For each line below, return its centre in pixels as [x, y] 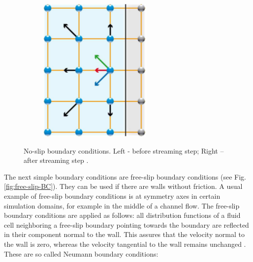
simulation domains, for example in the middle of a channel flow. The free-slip [122, 205]
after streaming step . [56, 160]
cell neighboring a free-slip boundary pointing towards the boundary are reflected [126, 224]
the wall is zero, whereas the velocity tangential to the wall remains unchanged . [125, 244]
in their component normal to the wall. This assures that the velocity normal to [124, 234]
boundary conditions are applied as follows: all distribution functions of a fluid [122, 215]
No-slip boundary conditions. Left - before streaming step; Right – [124, 150]
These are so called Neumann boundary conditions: [81, 253]
